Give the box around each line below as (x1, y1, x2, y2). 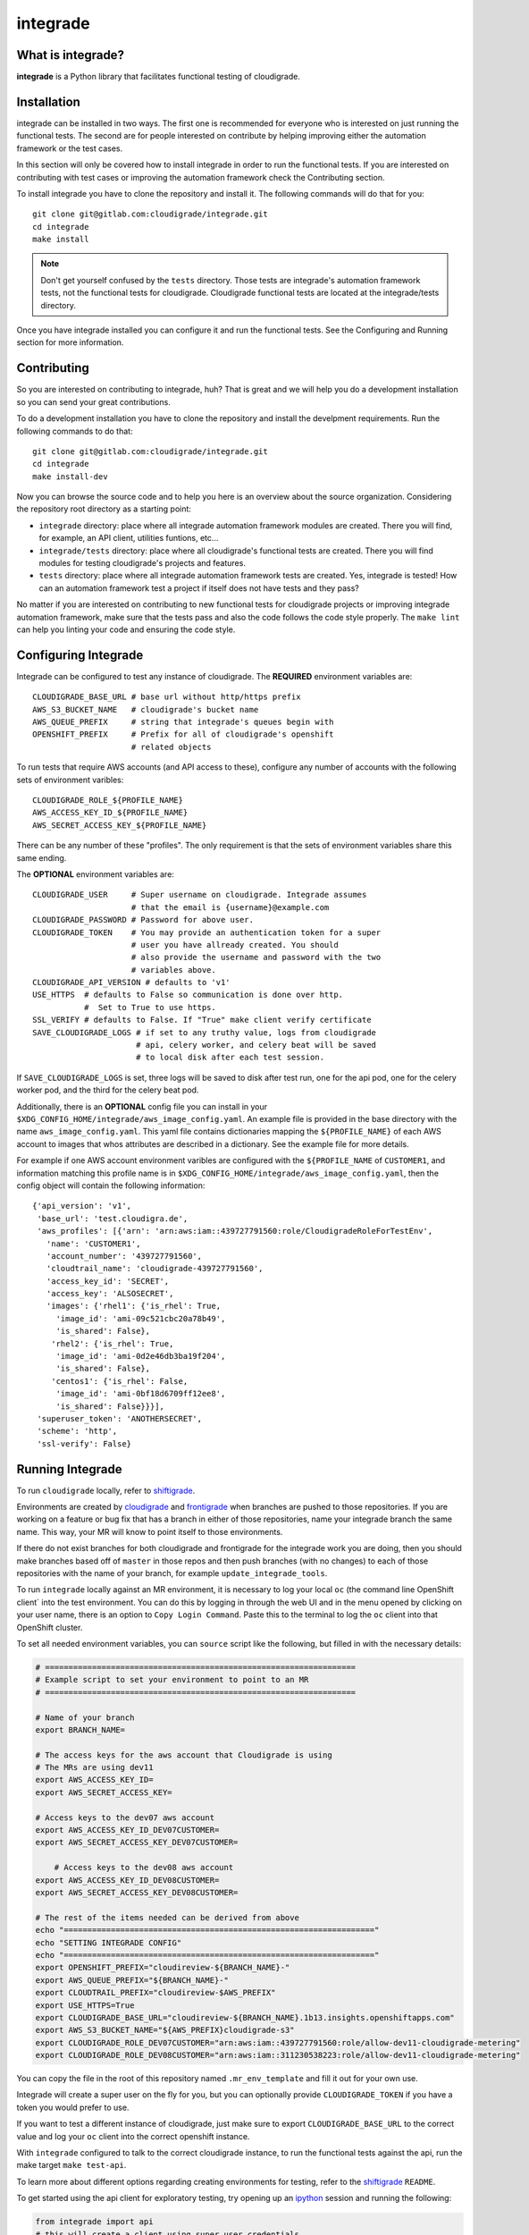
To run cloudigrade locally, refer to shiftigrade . (16, 1485, 196, 1496)
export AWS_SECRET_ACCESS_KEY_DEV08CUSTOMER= (35, 1887, 239, 1897)
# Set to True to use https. (83, 1002, 216, 1012)
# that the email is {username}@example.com (130, 902, 330, 912)
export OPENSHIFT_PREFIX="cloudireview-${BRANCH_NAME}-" (35, 1962, 290, 1973)
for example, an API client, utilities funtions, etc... (38, 533, 219, 544)
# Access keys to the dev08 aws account (54, 1862, 234, 1873)
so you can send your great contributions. (16, 396, 172, 407)
